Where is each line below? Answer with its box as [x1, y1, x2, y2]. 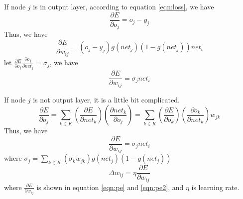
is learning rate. [191, 182, 240, 192]
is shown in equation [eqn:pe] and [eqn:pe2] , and [36, 182, 184, 192]
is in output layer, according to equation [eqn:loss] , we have [33, 1, 214, 11]
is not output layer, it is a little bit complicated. [33, 94, 180, 104]
